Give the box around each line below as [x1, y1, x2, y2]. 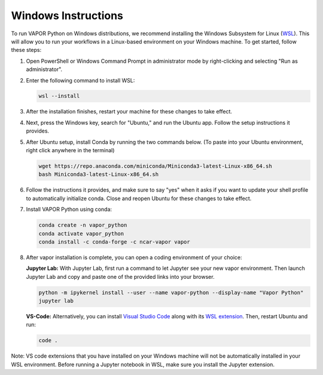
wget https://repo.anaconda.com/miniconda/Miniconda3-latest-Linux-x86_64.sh [38, 163, 272, 170]
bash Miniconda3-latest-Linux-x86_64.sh [38, 171, 159, 178]
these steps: [11, 47, 42, 54]
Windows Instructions [11, 9, 124, 22]
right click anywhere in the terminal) [26, 147, 115, 154]
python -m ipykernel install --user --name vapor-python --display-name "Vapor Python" [38, 289, 304, 296]
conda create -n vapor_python [38, 222, 127, 229]
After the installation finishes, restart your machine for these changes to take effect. [26, 108, 233, 115]
